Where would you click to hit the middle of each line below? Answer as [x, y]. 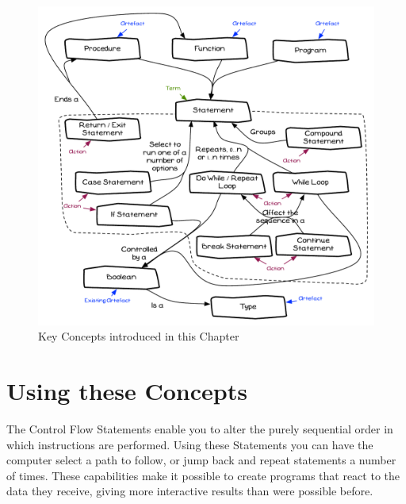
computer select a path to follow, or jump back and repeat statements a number [201, 460]
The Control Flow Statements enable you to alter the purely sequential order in [200, 428]
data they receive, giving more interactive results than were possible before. [190, 491]
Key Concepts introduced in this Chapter [139, 336]
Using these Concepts [127, 391]
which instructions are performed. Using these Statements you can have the [190, 444]
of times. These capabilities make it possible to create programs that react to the [203, 475]
